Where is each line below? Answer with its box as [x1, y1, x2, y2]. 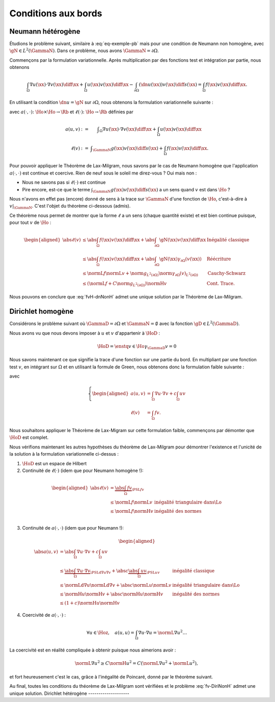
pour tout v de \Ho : [9, 219, 51, 225]
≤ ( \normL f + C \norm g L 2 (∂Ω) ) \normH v [82, 281, 167, 288]
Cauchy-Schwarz [207, 270, 246, 277]
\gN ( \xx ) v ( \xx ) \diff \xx [159, 237, 206, 243]
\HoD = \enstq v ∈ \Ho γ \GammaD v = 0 [97, 343, 177, 350]
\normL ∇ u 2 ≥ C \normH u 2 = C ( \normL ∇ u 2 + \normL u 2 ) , [74, 660, 198, 666]
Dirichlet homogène [9, 307, 74, 316]
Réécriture [206, 256, 231, 262]
